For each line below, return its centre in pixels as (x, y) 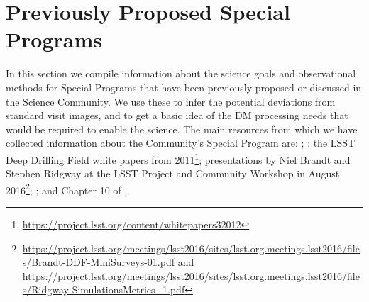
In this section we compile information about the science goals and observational (181, 73)
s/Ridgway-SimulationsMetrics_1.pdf (104, 290)
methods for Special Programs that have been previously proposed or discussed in (184, 87)
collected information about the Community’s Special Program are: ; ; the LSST (181, 143)
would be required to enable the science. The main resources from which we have (182, 129)
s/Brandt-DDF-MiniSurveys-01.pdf (98, 262)
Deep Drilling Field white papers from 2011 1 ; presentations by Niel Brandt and (178, 158)
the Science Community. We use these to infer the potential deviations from (171, 101)
